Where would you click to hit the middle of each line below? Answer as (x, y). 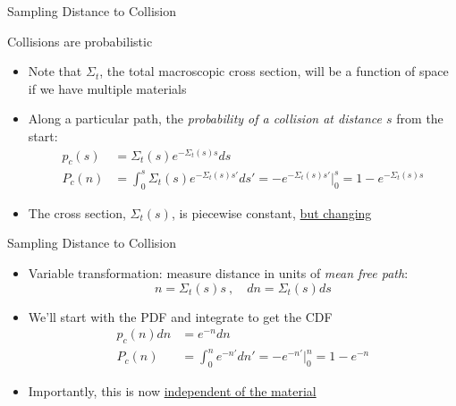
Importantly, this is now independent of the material (172, 391)
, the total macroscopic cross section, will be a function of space (274, 71)
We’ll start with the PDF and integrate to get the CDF (180, 316)
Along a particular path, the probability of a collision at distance (205, 118)
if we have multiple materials (107, 88)
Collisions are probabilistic (80, 41)
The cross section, (77, 212)
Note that (55, 71)
